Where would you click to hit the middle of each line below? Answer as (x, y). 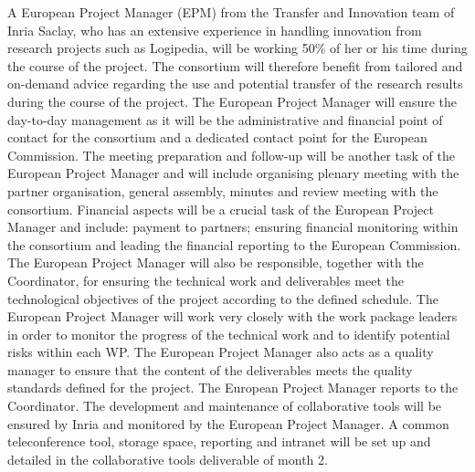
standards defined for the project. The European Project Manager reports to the (233, 388)
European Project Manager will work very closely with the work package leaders (232, 316)
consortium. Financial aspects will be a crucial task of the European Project (221, 209)
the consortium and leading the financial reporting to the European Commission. (234, 244)
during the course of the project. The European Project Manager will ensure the (232, 101)
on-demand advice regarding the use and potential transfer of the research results (235, 84)
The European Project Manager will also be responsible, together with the (216, 262)
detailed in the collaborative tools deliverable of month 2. (168, 459)
